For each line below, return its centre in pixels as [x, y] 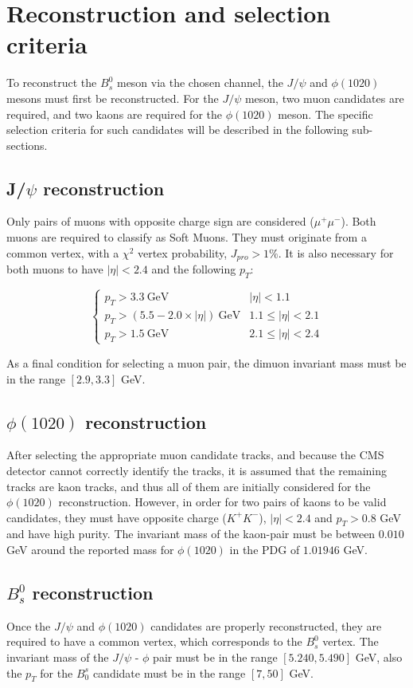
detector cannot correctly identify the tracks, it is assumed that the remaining [197, 470]
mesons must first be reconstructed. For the [113, 98]
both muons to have [55, 269]
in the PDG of [265, 550]
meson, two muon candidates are [324, 98]
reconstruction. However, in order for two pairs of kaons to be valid [222, 502]
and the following [194, 269]
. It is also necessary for [336, 252]
